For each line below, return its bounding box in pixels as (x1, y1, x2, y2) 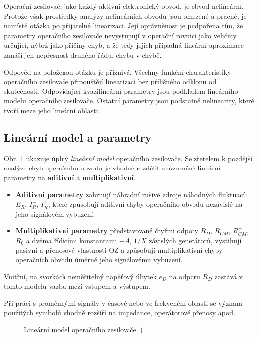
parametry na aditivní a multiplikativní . (4, 172, 136, 182)
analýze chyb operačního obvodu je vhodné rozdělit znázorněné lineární (4, 163, 221, 173)
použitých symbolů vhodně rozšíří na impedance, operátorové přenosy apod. (4, 307, 235, 318)
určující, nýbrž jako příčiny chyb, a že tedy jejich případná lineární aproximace (4, 40, 244, 50)
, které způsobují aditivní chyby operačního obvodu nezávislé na (48, 199, 243, 209)
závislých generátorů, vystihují (149, 235, 242, 245)
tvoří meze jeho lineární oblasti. (4, 105, 100, 115)
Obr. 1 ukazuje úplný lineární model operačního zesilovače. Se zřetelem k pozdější (4, 153, 253, 163)
